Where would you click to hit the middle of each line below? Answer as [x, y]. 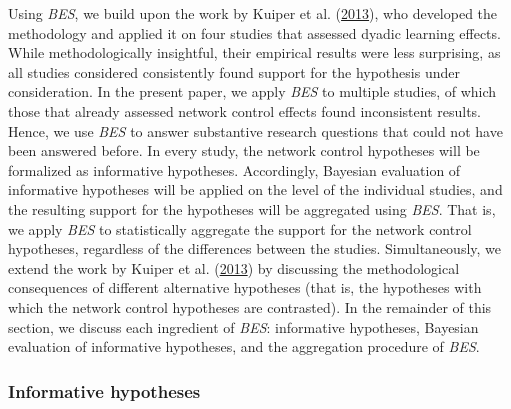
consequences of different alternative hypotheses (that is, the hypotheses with [245, 287]
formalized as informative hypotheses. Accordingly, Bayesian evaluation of [234, 169]
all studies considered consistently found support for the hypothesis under [234, 71]
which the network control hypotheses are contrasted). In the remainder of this [250, 306]
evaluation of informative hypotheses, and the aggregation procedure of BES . [244, 346]
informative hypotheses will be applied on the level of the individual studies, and [255, 189]
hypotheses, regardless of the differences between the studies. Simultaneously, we [255, 248]
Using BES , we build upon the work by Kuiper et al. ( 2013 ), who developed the [253, 13]
